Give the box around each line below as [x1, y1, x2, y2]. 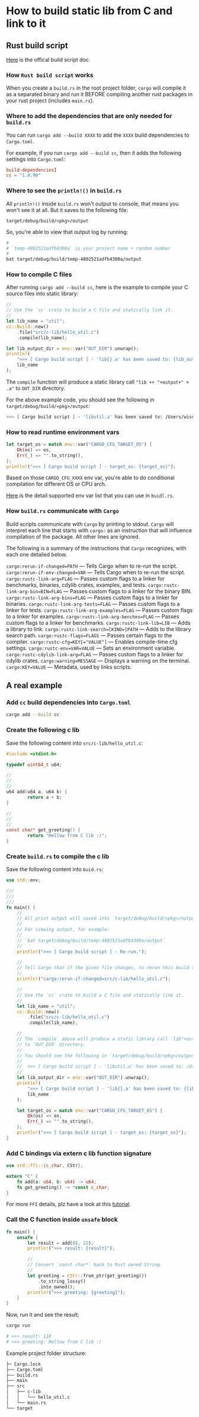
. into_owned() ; [37, 1284, 76, 1290]
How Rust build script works [6, 71, 94, 79]
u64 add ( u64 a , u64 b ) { [6, 789, 68, 795]
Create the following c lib [6, 726, 80, 734]
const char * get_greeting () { [6, 827, 81, 833]
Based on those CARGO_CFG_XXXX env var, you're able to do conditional [6, 474, 175, 482]
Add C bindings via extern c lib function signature [6, 1149, 152, 1157]
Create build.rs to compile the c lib [6, 852, 110, 861]
